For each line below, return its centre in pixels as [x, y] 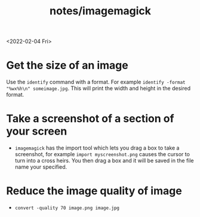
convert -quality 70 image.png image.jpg [67, 208]
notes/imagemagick [100, 11]
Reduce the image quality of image [94, 191]
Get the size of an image [67, 65]
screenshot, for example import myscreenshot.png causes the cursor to [102, 154]
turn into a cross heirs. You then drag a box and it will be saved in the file [104, 161]
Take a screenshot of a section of [90, 119]
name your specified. [41, 167]
